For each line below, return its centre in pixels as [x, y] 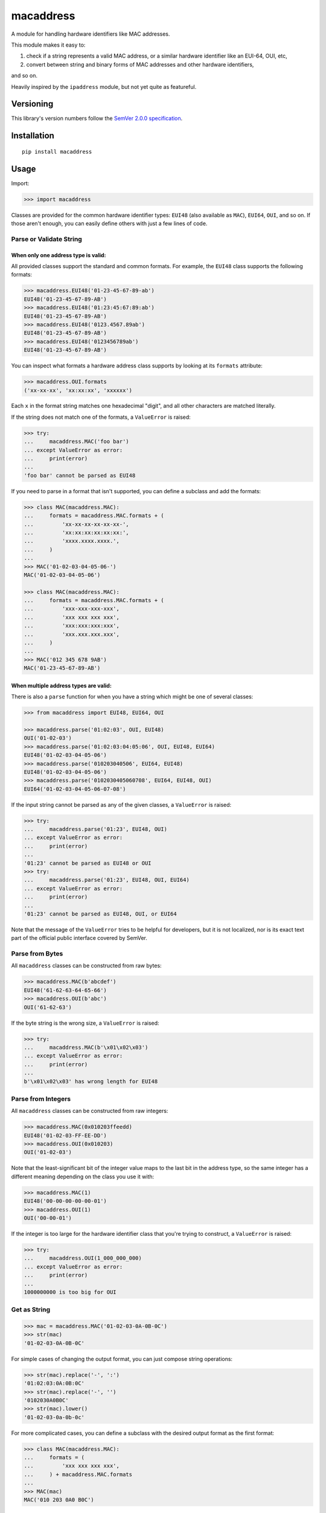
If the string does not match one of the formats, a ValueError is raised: [101, 417]
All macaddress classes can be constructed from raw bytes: [87, 966]
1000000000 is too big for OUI [70, 1292]
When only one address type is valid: [59, 255]
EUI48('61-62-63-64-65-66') [65, 990]
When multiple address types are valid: [61, 685]
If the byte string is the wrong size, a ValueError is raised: [85, 1023]
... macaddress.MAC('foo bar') [76, 441]
